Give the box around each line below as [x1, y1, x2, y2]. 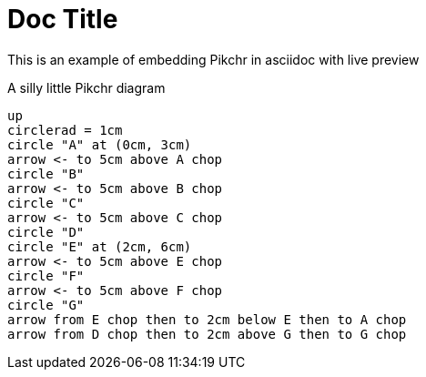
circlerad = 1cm [7, 122, 123, 138]
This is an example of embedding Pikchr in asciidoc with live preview [7, 51, 420, 67]
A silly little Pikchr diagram [7, 79, 166, 96]
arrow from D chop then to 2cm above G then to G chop [7, 326, 407, 341]
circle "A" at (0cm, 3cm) [7, 137, 192, 152]
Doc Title [7, 4, 118, 35]
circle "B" [7, 166, 85, 181]
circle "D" [7, 224, 85, 239]
